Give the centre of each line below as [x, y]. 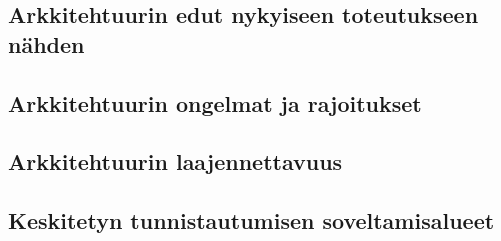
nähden [46, 43]
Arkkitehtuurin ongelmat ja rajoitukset [215, 102]
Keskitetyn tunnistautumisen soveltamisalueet [251, 220]
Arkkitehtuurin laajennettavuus [175, 161]
